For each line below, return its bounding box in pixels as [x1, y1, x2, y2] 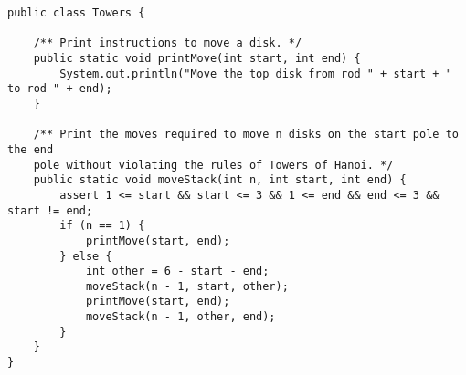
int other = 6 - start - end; [85, 265, 270, 278]
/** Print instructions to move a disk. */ [33, 36, 302, 50]
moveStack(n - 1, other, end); [85, 310, 276, 324]
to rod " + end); [7, 82, 112, 96]
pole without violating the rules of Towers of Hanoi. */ [33, 158, 394, 172]
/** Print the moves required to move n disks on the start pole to [33, 128, 459, 141]
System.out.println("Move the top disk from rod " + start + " [59, 67, 452, 80]
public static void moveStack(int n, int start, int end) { [33, 173, 407, 187]
